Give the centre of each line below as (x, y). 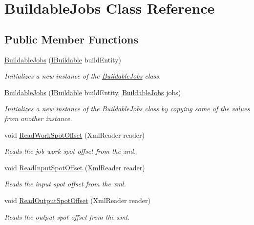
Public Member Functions (71, 39)
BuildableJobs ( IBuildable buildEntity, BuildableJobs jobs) (93, 92)
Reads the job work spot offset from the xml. (70, 151)
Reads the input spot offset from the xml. (65, 184)
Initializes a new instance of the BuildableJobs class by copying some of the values (127, 109)
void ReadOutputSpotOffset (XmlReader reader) (77, 200)
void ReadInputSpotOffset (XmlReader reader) (75, 167)
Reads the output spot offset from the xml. (67, 216)
